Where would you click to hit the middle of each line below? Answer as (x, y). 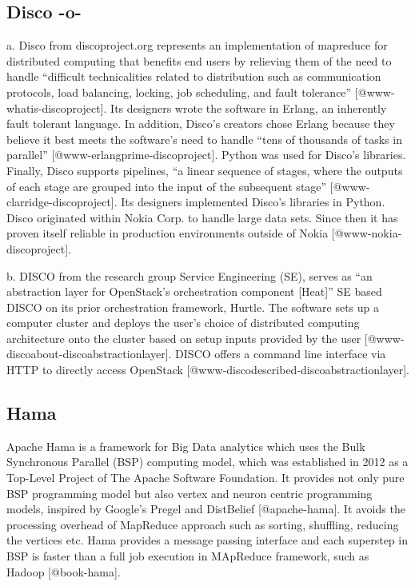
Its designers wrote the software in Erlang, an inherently (249, 108)
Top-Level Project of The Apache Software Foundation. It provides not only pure (206, 478)
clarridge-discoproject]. (62, 202)
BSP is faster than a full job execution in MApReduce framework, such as (188, 556)
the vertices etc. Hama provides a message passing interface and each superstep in (207, 540)
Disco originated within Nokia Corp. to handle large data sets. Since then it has (202, 217)
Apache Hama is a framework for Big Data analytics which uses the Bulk (186, 446)
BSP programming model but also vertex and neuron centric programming (190, 493)
